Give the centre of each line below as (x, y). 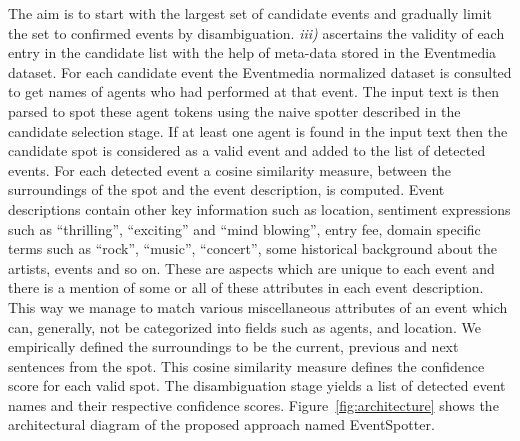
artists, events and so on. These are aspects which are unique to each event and (251, 267)
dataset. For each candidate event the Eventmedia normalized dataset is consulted (260, 71)
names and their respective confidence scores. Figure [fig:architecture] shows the (253, 404)
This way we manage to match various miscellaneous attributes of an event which (258, 306)
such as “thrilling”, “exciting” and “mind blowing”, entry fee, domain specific (244, 228)
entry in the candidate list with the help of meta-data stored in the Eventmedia (252, 52)
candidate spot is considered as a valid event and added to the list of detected (247, 150)
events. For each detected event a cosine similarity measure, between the (230, 169)
